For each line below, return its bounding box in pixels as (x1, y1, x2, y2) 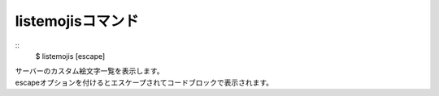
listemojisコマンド (15, 12, 140, 30)
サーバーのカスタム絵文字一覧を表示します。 (15, 66, 164, 76)
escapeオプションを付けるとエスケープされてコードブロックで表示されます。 (15, 77, 274, 87)
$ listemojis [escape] (35, 51, 106, 61)
